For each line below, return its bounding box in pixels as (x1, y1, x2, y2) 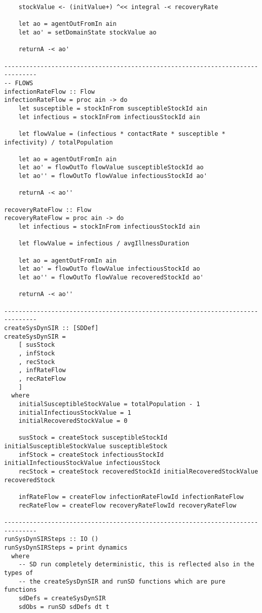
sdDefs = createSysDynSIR (18, 594, 106, 602)
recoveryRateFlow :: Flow (4, 206, 91, 213)
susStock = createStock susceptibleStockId (18, 434, 168, 442)
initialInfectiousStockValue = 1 (18, 409, 131, 416)
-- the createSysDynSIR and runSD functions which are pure (18, 578, 226, 585)
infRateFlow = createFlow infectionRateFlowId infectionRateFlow (18, 493, 244, 501)
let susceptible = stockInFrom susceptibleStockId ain (18, 104, 207, 112)
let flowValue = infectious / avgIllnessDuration (18, 240, 190, 247)
